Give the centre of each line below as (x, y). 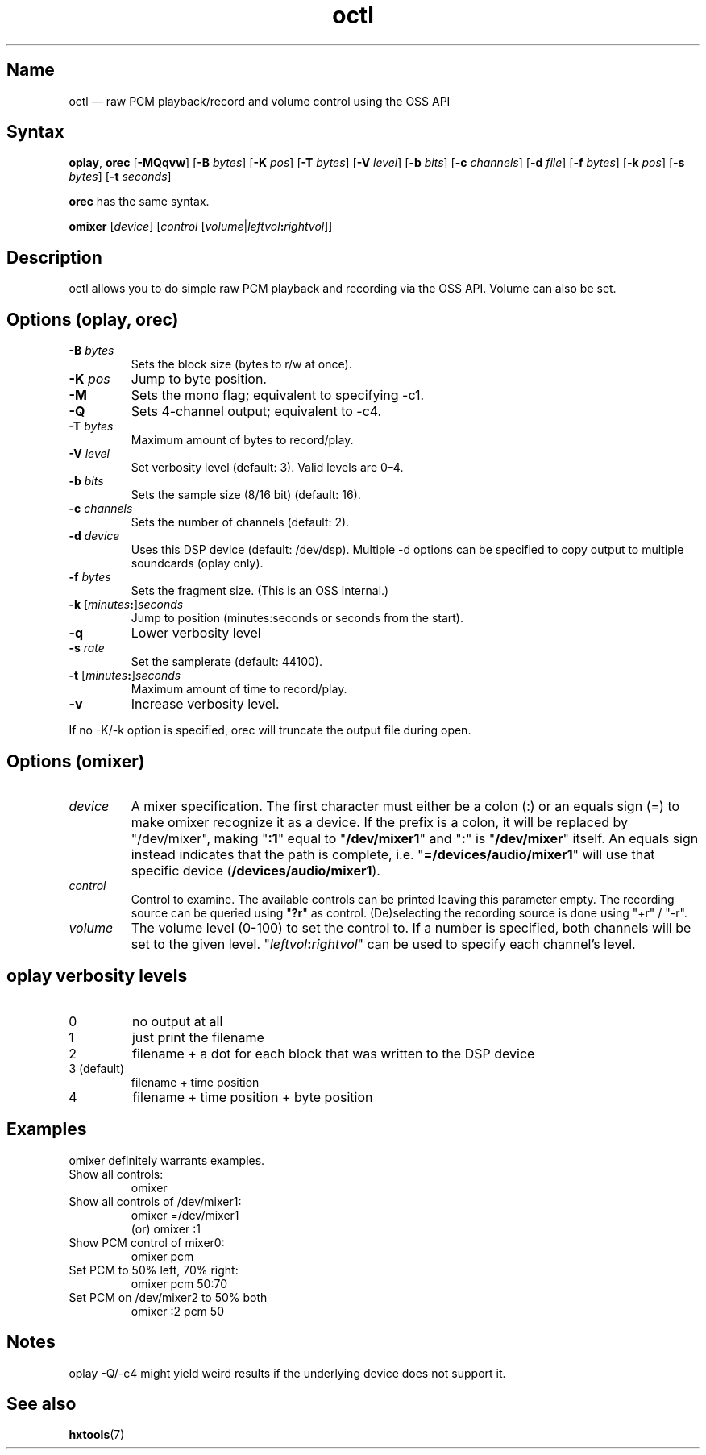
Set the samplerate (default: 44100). (226, 662)
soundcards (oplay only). (197, 563)
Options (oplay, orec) (93, 319)
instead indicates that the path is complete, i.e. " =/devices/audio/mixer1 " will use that (393, 854)
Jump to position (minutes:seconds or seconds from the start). (297, 618)
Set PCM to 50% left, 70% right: (154, 1270)
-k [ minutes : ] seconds (126, 605)
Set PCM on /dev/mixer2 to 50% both (168, 1297)
